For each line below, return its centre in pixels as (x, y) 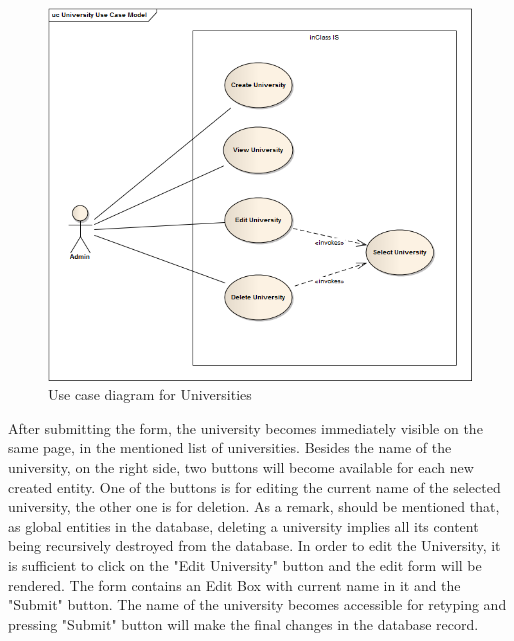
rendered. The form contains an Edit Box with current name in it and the (234, 584)
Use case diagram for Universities (150, 394)
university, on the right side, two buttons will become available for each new (241, 466)
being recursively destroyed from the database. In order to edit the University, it (254, 545)
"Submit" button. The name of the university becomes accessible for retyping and (257, 604)
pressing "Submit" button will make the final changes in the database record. (243, 623)
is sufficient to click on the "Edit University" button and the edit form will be (245, 564)
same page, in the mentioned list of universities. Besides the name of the (230, 447)
